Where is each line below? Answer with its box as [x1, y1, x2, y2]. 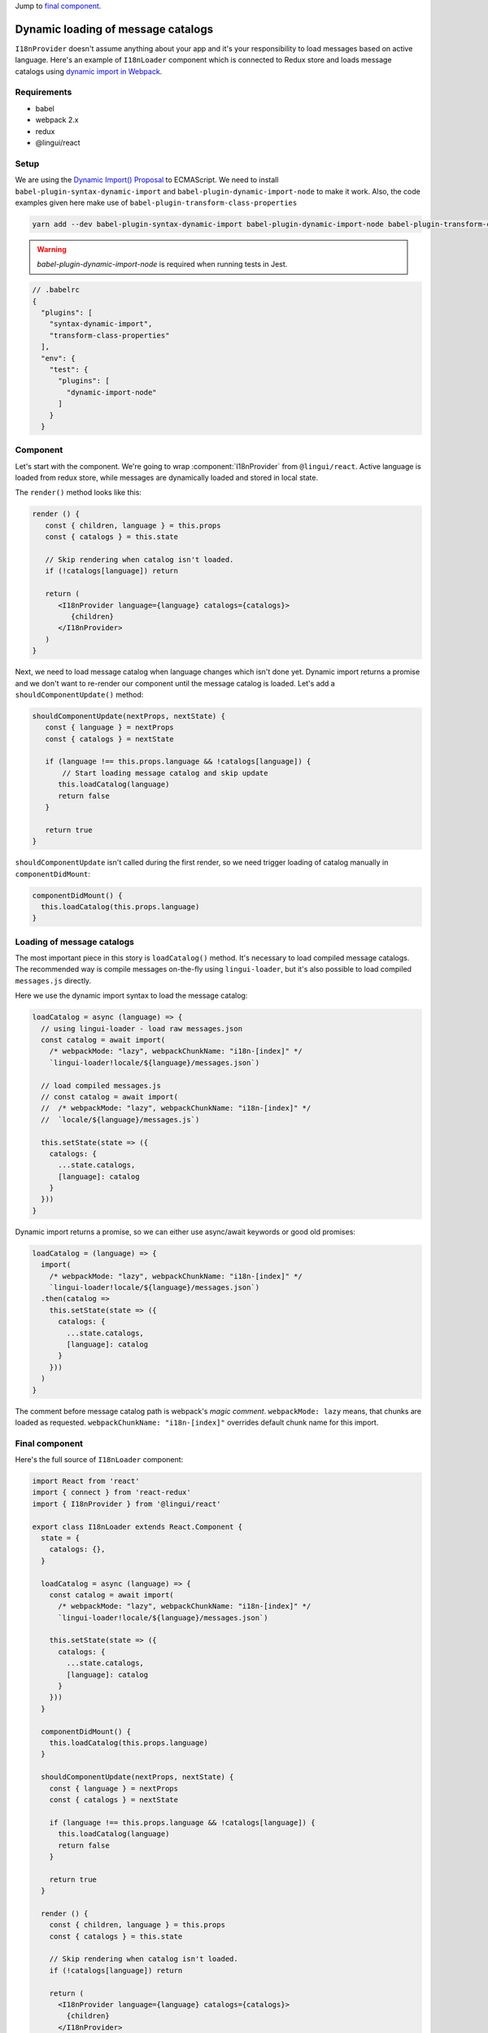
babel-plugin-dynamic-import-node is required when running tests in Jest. [37, 259, 288, 269]
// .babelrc [32, 285, 81, 294]
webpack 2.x [35, 115, 79, 125]
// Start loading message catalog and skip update [62, 768, 268, 777]
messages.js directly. [15, 976, 92, 986]
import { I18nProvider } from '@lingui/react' [32, 1499, 221, 1508]
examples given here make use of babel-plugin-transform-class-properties [15, 198, 298, 207]
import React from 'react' [32, 1477, 140, 1486]
